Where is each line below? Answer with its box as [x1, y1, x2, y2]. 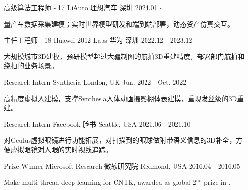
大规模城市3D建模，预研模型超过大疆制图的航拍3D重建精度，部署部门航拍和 [4, 51, 245, 61]
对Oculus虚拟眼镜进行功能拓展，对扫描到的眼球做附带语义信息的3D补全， [4, 135, 236, 145]
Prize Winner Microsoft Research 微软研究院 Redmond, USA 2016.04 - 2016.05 [4, 161, 240, 171]
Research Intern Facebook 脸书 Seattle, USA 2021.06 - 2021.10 [4, 118, 190, 129]
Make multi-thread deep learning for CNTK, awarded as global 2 [4, 177, 196, 187]
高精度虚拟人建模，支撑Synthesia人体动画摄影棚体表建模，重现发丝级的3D [4, 93, 237, 103]
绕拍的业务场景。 [4, 60, 58, 71]
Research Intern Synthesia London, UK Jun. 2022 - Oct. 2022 [4, 76, 187, 87]
